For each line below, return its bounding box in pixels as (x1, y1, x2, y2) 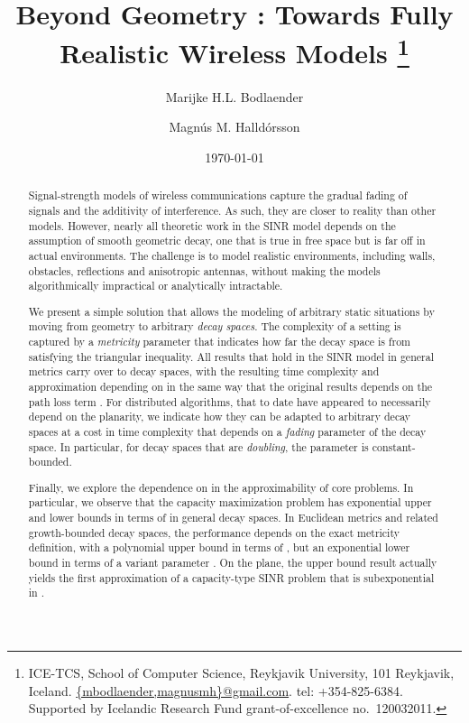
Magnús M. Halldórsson (169, 117, 300, 136)
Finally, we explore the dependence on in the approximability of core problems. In (28, 479, 414, 495)
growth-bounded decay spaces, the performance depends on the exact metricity (28, 524, 400, 540)
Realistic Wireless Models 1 (60, 31, 409, 71)
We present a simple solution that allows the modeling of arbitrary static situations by (28, 303, 435, 319)
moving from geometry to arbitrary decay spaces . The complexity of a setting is (28, 319, 401, 334)
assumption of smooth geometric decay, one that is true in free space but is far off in (28, 233, 426, 248)
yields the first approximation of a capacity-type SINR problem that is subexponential (28, 570, 435, 585)
